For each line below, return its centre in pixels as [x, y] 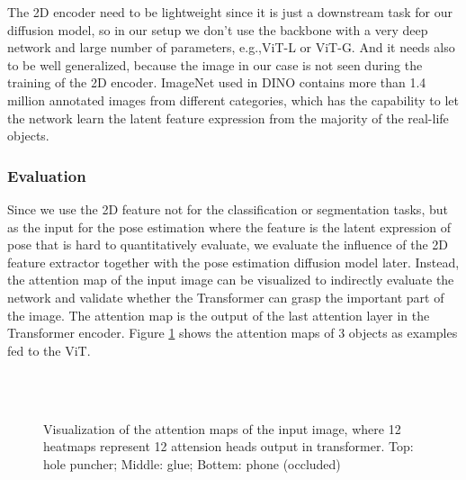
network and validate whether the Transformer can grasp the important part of [226, 297]
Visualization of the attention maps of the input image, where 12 [222, 428]
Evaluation [47, 175]
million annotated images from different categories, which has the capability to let [233, 100]
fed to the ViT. [49, 350]
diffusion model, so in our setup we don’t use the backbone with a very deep [218, 29]
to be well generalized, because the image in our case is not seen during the [215, 64]
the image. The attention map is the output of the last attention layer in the [219, 315]
